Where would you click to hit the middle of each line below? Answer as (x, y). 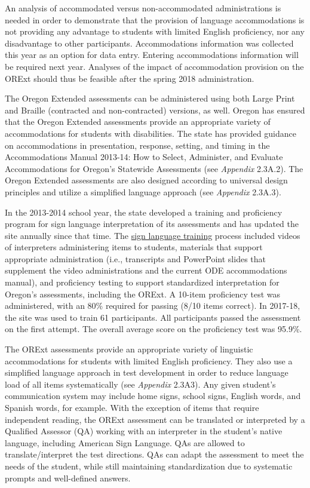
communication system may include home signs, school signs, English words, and (153, 396)
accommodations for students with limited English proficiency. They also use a (149, 360)
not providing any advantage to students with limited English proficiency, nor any (155, 31)
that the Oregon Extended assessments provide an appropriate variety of (138, 122)
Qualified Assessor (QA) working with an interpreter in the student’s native (144, 431)
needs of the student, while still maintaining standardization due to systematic (149, 466)
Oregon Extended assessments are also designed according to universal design (146, 180)
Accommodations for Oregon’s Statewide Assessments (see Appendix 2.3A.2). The (154, 168)
